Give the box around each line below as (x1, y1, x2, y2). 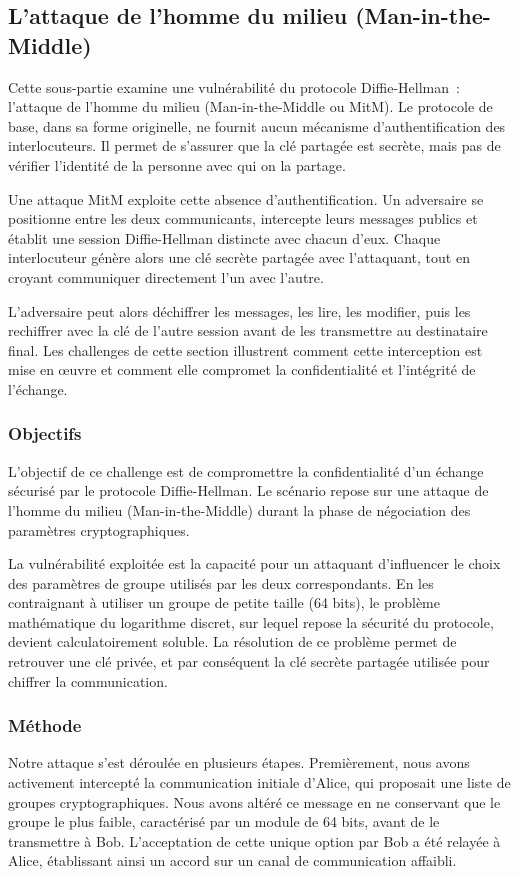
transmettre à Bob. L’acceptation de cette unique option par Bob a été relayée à (8, 830, 501, 851)
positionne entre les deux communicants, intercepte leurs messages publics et (8, 208, 478, 229)
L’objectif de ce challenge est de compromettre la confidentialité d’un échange (8, 460, 484, 481)
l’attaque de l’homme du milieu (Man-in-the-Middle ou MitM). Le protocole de (8, 96, 493, 117)
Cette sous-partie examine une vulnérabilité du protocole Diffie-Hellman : (8, 76, 460, 97)
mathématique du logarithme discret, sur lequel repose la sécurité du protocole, (8, 611, 494, 632)
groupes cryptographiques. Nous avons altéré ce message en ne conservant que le (8, 791, 501, 812)
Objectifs (8, 421, 82, 446)
